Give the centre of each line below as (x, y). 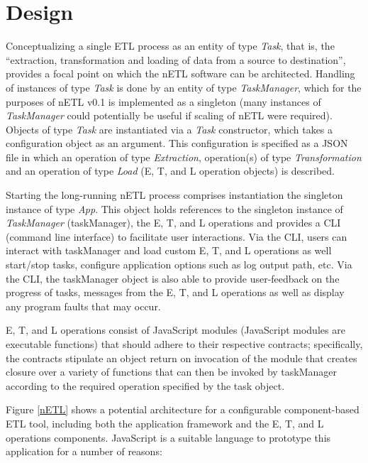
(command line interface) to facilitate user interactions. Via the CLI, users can (177, 236)
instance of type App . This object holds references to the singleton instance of (174, 208)
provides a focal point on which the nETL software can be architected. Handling (180, 73)
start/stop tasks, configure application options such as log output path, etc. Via (179, 265)
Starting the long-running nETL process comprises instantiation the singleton (174, 195)
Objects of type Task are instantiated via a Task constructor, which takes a (169, 129)
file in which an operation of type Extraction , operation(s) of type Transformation (184, 157)
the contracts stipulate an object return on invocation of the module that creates (182, 358)
